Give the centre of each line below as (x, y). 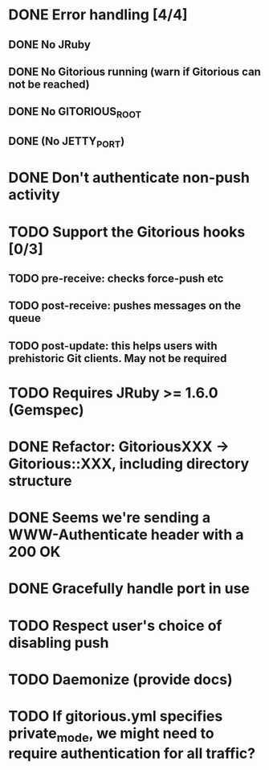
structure (40, 481)
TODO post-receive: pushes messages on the (125, 306)
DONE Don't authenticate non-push (129, 178)
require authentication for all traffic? (132, 753)
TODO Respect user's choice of (115, 626)
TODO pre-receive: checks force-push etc (116, 278)
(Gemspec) (46, 410)
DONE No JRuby (49, 45)
